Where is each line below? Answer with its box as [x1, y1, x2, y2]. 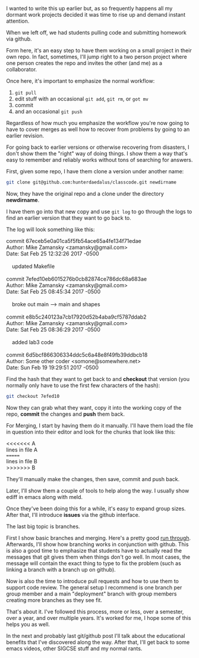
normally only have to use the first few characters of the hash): [6, 382, 160, 389]
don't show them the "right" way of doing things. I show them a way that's [6, 150, 188, 157]
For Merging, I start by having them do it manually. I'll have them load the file [6, 422, 194, 429]
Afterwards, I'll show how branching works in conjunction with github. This [6, 541, 189, 548]
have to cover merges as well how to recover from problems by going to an [6, 126, 190, 133]
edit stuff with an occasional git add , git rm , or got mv [14, 95, 149, 102]
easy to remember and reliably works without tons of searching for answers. [6, 157, 193, 164]
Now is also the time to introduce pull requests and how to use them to [6, 577, 179, 585]
